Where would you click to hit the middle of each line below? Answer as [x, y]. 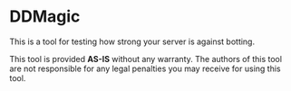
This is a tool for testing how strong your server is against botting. [132, 41]
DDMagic [45, 17]
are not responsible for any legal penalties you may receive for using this [145, 68]
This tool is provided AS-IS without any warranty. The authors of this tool [146, 59]
